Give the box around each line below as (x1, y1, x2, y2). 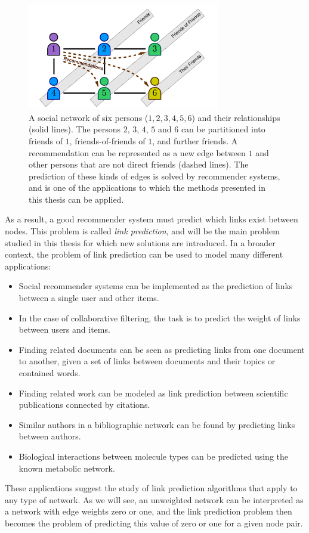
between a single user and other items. (18, 292, 159, 304)
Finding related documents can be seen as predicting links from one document (18, 343, 305, 355)
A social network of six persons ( (29, 111, 149, 123)
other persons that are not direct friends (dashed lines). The (29, 158, 249, 171)
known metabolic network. (18, 461, 115, 474)
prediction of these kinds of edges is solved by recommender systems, (29, 169, 280, 182)
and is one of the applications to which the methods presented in (29, 181, 266, 194)
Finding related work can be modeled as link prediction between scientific (18, 386, 288, 399)
